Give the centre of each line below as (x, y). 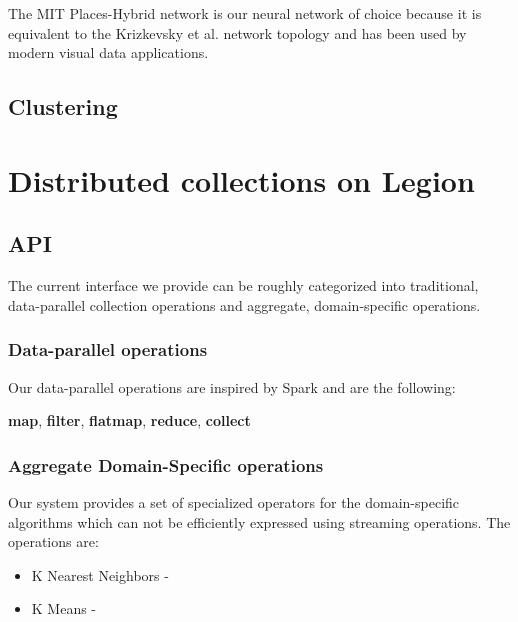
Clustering (63, 106)
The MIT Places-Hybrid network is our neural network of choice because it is (245, 13)
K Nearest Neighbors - (100, 574)
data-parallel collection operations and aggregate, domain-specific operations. (244, 304)
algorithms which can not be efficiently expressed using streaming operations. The (259, 521)
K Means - (64, 608)
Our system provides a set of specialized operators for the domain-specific (234, 501)
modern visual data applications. (108, 52)
